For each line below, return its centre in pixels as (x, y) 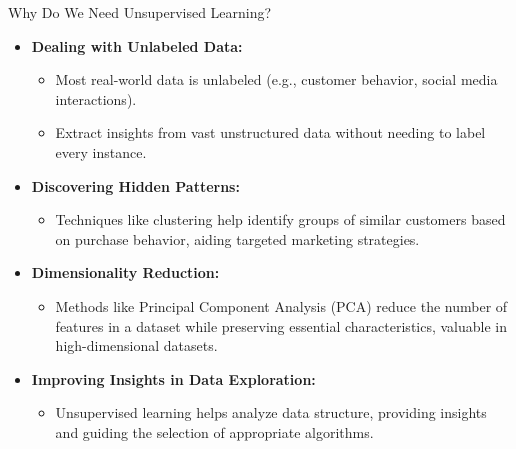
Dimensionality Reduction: (125, 272)
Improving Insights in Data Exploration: (173, 378)
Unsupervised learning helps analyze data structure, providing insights (271, 412)
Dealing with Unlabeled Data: (137, 45)
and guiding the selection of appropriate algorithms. (214, 431)
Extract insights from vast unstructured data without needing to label (270, 132)
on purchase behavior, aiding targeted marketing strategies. (237, 238)
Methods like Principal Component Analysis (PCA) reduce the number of (281, 305)
